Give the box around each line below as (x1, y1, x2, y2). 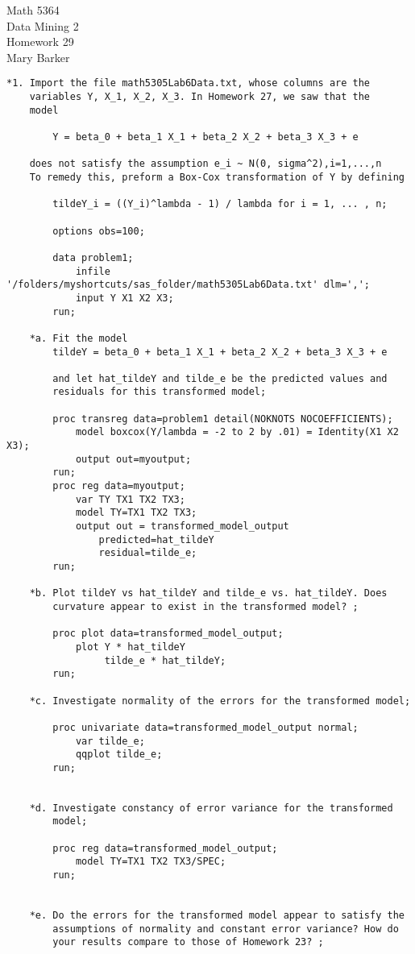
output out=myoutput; (75, 453, 192, 465)
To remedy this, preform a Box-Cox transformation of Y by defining (29, 171, 405, 183)
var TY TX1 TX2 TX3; (75, 493, 185, 505)
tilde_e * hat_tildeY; (104, 654, 226, 666)
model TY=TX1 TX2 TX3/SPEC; (75, 856, 226, 868)
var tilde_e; (75, 735, 145, 747)
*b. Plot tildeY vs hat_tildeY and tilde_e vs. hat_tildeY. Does (29, 587, 388, 599)
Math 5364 (6, 2, 60, 18)
